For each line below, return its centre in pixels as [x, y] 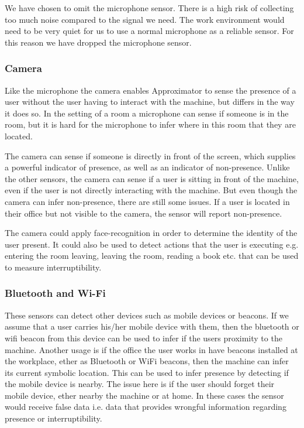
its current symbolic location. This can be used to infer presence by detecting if [147, 372]
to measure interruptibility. [53, 267]
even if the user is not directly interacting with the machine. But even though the [151, 190]
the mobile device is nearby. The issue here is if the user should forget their [140, 384]
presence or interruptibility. [53, 418]
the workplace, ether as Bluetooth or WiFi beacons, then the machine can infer [147, 361]
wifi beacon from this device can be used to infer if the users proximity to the [144, 338]
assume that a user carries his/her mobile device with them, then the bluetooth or [152, 326]
